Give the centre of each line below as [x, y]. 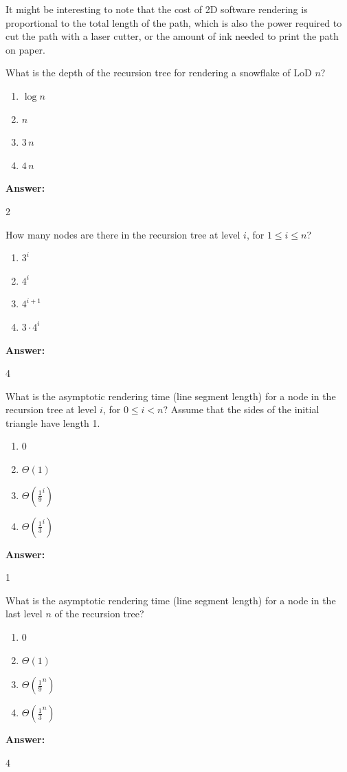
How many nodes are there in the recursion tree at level [123, 234]
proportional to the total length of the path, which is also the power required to [174, 22]
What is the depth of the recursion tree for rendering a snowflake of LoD [159, 73]
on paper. [26, 49]
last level [24, 614]
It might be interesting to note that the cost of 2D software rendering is [157, 9]
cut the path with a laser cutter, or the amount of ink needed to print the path [172, 36]
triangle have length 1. [53, 422]
